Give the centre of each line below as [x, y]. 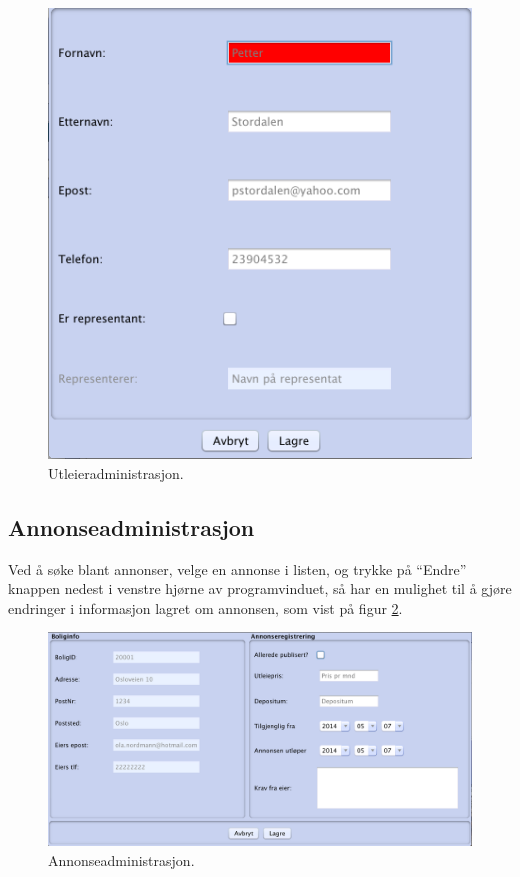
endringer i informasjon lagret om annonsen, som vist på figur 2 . [205, 607]
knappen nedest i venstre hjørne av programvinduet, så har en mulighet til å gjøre [260, 588]
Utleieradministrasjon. [116, 472]
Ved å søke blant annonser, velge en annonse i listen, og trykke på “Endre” [237, 568]
